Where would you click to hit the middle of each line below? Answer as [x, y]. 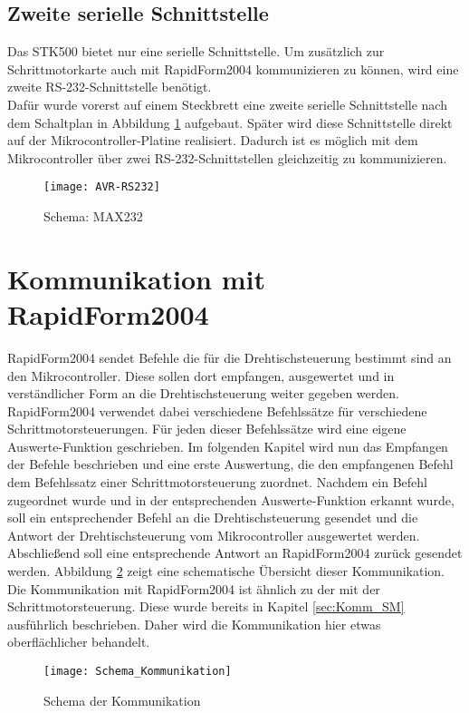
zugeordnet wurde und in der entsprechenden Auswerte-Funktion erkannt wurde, [231, 499]
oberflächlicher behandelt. [79, 642]
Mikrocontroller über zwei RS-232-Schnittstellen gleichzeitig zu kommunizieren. [227, 157]
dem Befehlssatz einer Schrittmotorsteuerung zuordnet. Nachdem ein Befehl [217, 482]
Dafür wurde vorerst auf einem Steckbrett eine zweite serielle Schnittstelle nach [227, 104]
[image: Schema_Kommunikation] [138, 672]
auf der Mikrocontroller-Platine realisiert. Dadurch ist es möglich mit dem [213, 140]
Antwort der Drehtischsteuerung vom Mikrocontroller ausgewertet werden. [214, 535]
